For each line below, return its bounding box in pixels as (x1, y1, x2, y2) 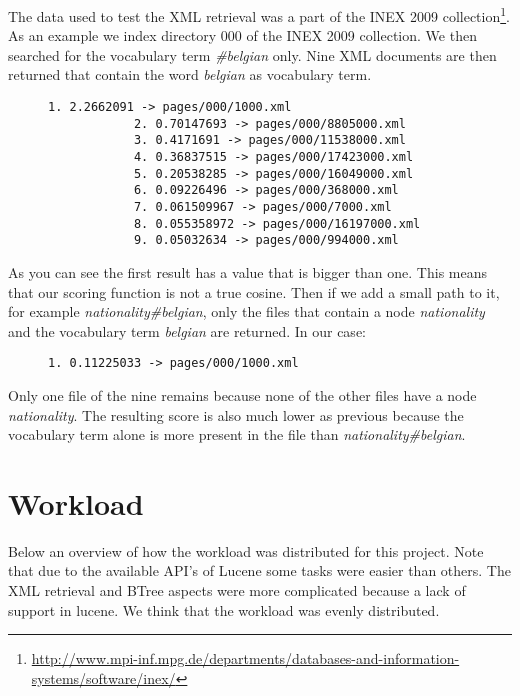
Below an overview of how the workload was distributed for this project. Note (8, 540, 484, 561)
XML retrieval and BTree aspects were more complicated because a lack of (8, 580, 466, 601)
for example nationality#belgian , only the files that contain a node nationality (8, 301, 485, 322)
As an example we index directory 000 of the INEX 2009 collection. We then (8, 25, 477, 46)
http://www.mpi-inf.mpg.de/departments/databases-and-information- (31, 648, 460, 669)
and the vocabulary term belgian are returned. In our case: (8, 320, 366, 341)
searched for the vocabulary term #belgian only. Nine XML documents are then (8, 44, 497, 65)
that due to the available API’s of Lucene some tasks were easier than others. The (8, 560, 511, 581)
